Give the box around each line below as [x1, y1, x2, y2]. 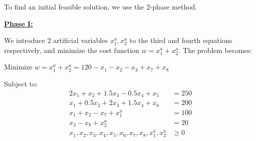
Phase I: [4, 18, 33, 28]
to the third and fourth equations [130, 35, 232, 45]
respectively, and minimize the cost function [4, 44, 140, 55]
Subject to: [4, 78, 38, 88]
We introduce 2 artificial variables [4, 35, 108, 45]
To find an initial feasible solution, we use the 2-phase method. [4, 1, 197, 11]
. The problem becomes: [178, 44, 252, 55]
